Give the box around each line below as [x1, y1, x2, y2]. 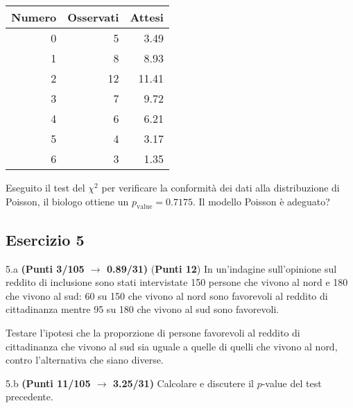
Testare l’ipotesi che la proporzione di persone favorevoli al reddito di [6, 325, 300, 339]
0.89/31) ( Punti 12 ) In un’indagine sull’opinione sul [107, 261, 337, 275]
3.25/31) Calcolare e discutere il [112, 375, 254, 390]
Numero [11, 9, 57, 25]
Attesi [130, 9, 164, 25]
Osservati [67, 9, 119, 25]
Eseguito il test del [6, 180, 85, 194]
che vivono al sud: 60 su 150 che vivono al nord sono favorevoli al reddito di [6, 288, 328, 303]
